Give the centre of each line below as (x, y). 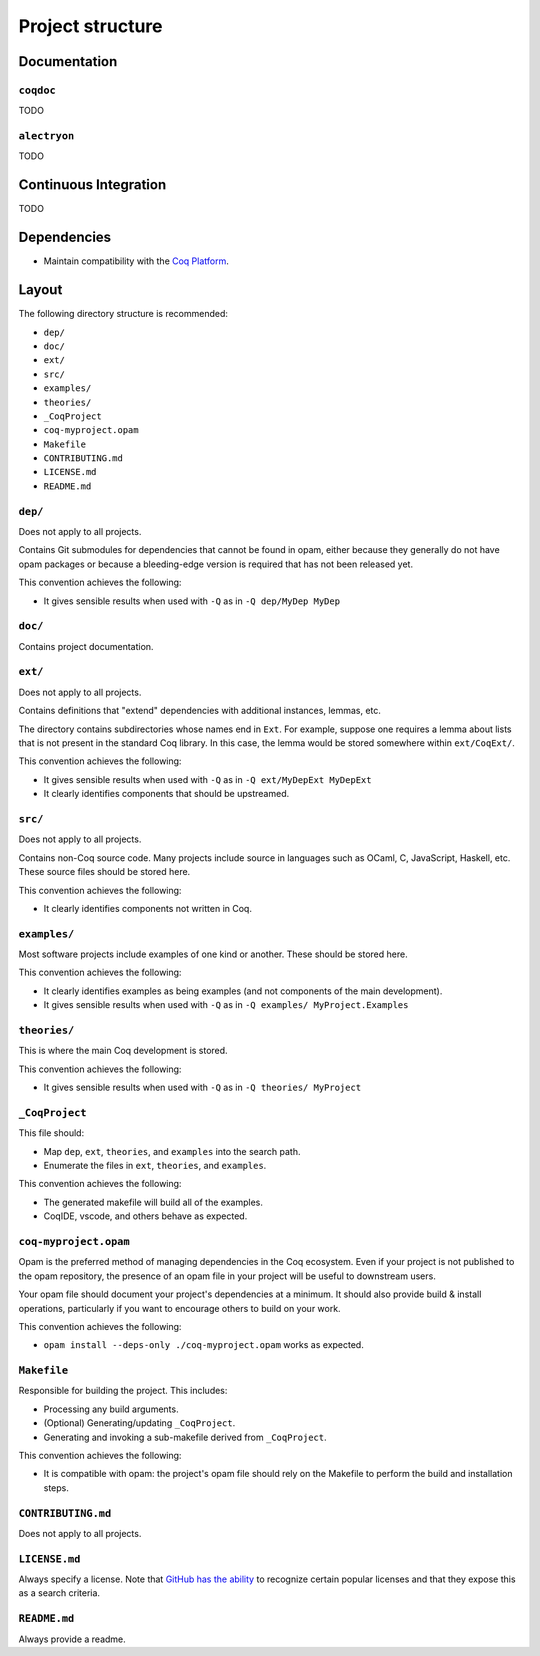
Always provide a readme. (72, 1639)
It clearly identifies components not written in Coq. (147, 908)
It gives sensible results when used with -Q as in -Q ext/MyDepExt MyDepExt (207, 779)
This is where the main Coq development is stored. (123, 1051)
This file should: (51, 1133)
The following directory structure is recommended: (123, 314)
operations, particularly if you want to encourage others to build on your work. (179, 1308)
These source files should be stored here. (104, 872)
